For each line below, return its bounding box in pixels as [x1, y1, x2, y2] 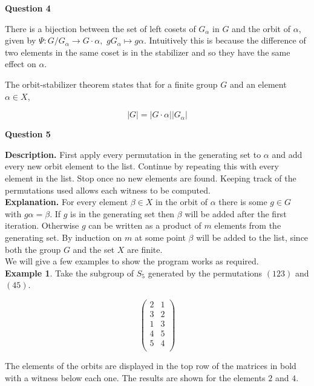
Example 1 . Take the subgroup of [5, 266, 134, 279]
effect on [5, 57, 36, 70]
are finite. [127, 243, 163, 255]
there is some [218, 195, 267, 208]
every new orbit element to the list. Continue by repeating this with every [5, 160, 279, 172]
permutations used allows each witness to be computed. [5, 183, 211, 196]
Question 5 [5, 128, 51, 140]
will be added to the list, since [196, 231, 309, 243]
